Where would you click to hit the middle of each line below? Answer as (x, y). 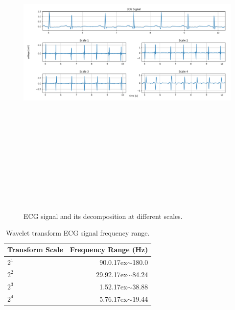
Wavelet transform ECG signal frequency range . (78, 232)
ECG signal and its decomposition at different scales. (103, 216)
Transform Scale (35, 250)
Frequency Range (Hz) (109, 250)
